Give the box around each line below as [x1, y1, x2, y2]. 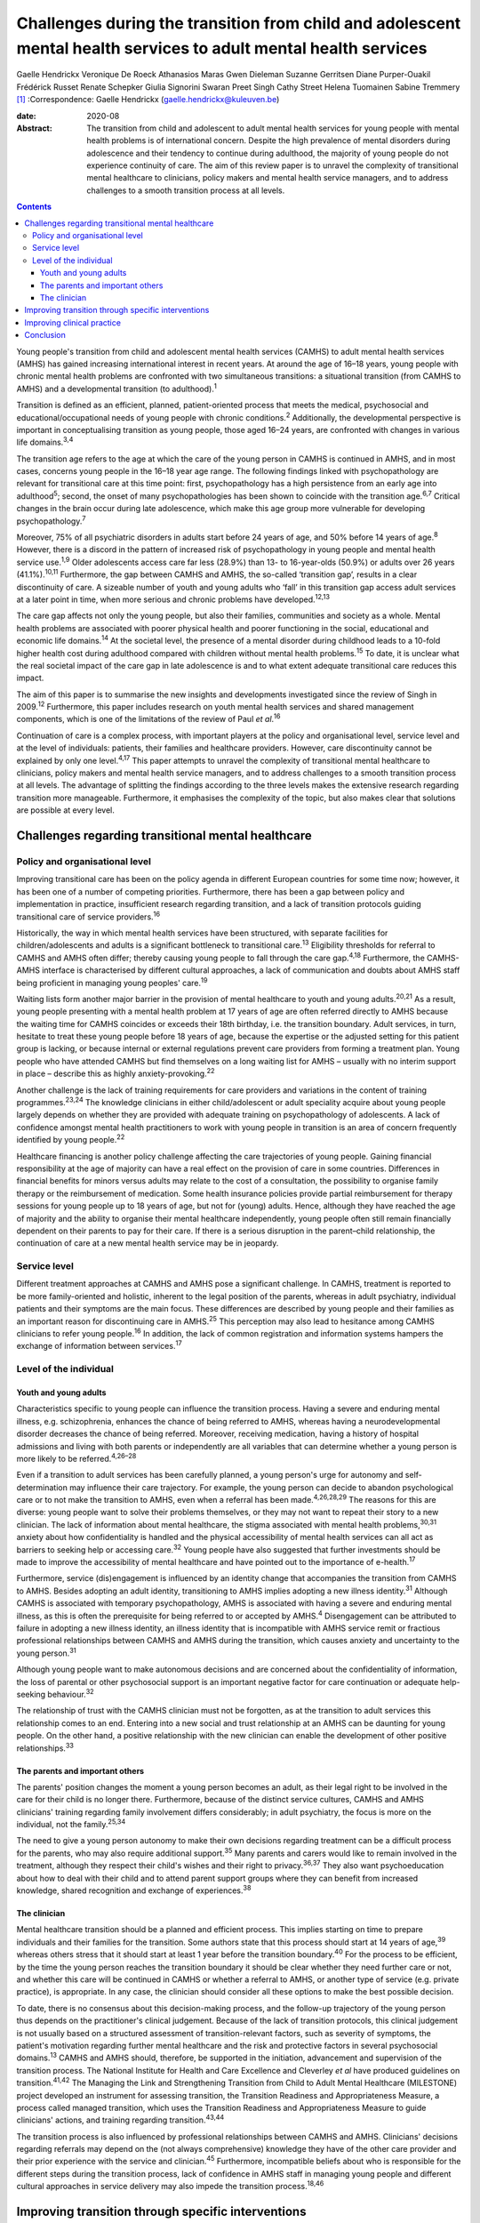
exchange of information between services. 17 [16, 1339, 182, 1352]
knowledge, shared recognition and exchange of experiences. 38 [16, 1883, 252, 1896]
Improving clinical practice [24, 317, 122, 328]
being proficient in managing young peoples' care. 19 [16, 975, 208, 988]
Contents [16, 201, 52, 213]
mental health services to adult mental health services [16, 38, 428, 58]
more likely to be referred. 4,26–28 [16, 1452, 137, 1464]
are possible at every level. [16, 805, 115, 815]
